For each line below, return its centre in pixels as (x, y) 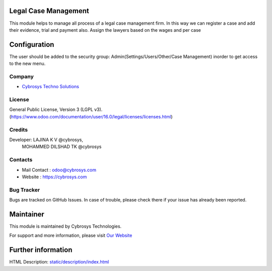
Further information (41, 250)
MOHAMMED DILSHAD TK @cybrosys (62, 147)
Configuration (32, 45)
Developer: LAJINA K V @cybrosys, (46, 140)
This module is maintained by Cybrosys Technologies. (65, 226)
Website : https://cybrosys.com (54, 177)
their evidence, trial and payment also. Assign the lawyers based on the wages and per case (105, 30)
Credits (18, 129)
